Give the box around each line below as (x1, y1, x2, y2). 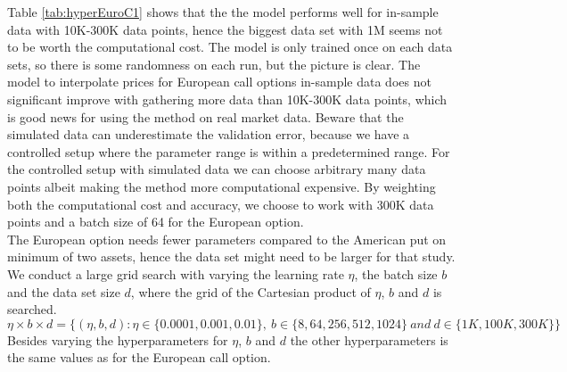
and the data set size (7, 282, 120, 301)
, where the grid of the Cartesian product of (130, 282, 371, 301)
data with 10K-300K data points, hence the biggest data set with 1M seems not (7, 20, 443, 38)
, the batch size (354, 264, 438, 283)
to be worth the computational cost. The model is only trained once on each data (7, 37, 453, 56)
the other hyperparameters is (290, 330, 448, 349)
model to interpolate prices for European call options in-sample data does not (7, 72, 431, 91)
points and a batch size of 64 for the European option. (7, 212, 304, 231)
